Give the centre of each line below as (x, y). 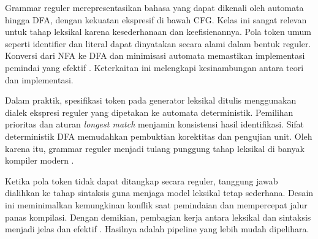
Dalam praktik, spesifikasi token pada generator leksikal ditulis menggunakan (151, 100)
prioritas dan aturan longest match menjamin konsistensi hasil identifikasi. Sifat (155, 124)
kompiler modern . (40, 160)
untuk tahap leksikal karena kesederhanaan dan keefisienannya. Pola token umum (158, 32)
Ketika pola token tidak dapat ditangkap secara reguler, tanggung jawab (142, 180)
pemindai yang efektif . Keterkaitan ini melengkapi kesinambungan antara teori (154, 67)
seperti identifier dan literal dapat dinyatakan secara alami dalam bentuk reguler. (158, 43)
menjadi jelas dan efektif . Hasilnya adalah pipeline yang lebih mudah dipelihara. (157, 229)
